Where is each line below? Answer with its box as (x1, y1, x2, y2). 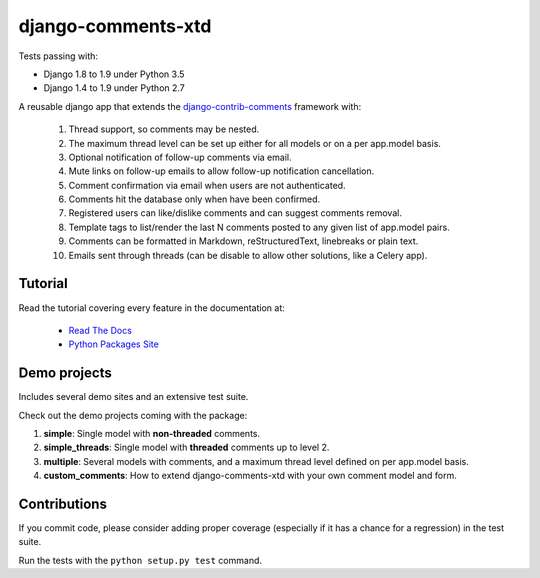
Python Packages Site (68, 338, 159, 350)
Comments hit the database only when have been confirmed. (68, 193, 321, 205)
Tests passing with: (18, 50, 99, 62)
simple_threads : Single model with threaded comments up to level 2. (43, 441, 330, 454)
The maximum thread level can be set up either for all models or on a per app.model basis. (68, 137, 442, 149)
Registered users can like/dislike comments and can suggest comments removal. (68, 207, 402, 219)
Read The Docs (68, 324, 132, 336)
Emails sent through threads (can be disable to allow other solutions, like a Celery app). (68, 249, 428, 261)
